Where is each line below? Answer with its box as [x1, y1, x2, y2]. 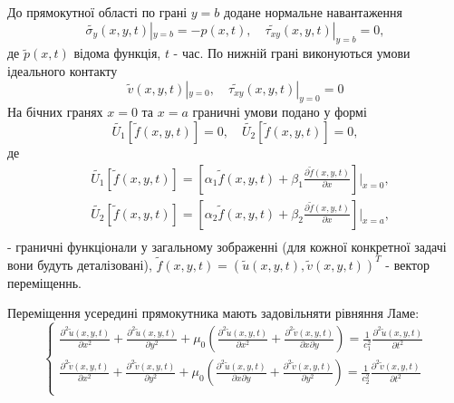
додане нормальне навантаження [223, 3, 403, 21]
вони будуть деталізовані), [7, 254, 152, 273]
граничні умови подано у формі [192, 102, 367, 121]
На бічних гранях [7, 102, 103, 121]
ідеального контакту [7, 61, 118, 80]
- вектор [385, 254, 430, 273]
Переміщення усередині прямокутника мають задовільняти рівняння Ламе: [7, 303, 420, 322]
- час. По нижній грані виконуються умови [173, 43, 411, 62]
